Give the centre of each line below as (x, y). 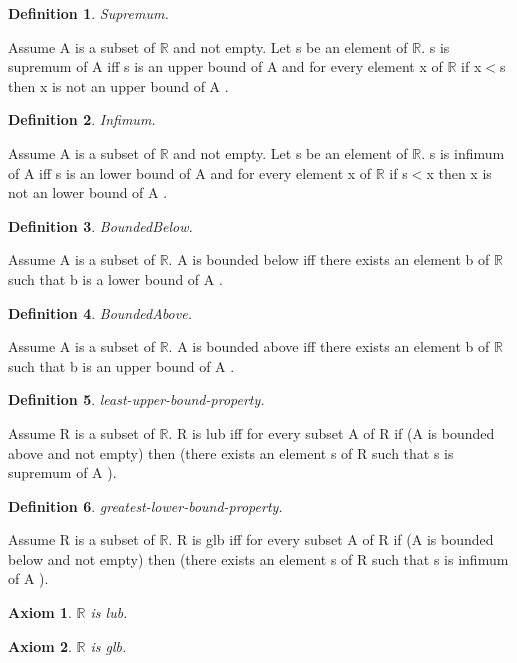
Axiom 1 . (40, 612)
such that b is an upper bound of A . (121, 365)
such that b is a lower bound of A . (115, 278)
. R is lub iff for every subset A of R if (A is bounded (331, 432)
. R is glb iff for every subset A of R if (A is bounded (331, 539)
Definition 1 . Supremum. (88, 13)
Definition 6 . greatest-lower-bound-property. (145, 505)
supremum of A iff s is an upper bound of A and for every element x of (225, 66)
